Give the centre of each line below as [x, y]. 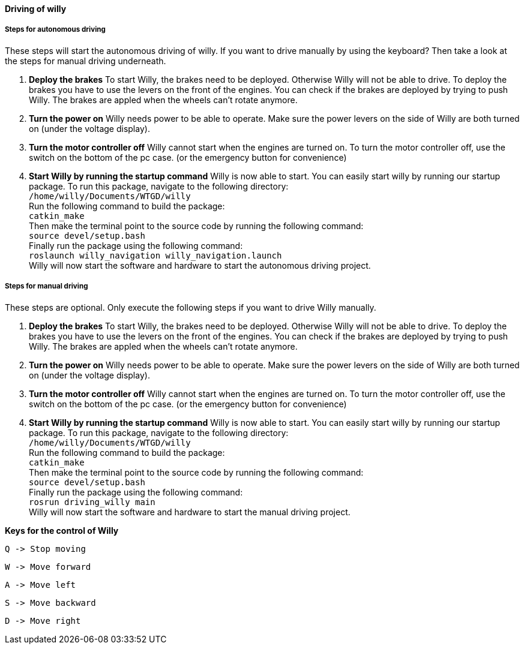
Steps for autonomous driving [55, 30]
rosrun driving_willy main [92, 502]
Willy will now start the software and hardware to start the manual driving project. [190, 512]
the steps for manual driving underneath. [86, 61]
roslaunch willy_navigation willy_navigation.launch [155, 255]
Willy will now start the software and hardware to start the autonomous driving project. [200, 265]
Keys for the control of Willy [62, 530]
